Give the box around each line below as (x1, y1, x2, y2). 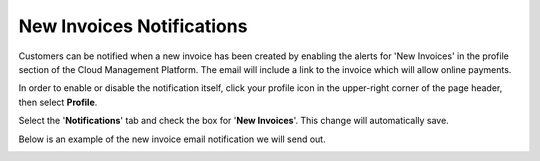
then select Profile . (18, 96, 98, 108)
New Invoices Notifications (18, 15, 248, 37)
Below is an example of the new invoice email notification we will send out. (18, 133, 326, 145)
